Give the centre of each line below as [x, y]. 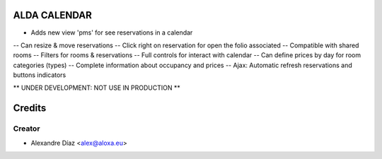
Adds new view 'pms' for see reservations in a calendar [112, 33]
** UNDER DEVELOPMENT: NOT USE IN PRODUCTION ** [97, 88]
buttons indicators [40, 75]
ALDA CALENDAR [52, 15]
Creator [27, 129]
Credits [30, 108]
